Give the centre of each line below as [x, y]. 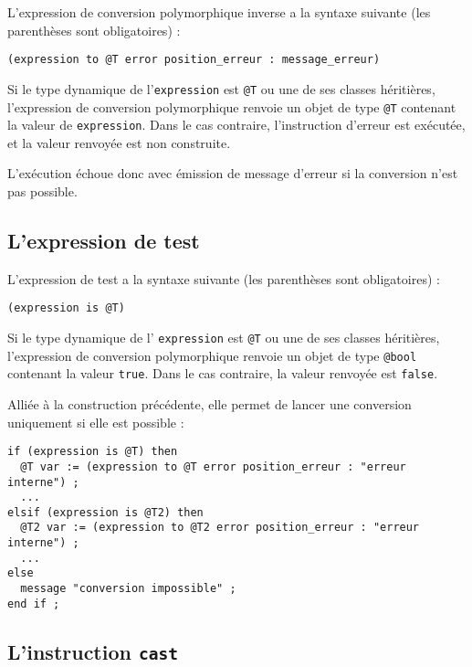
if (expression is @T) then [93, 452]
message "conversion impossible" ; [128, 589]
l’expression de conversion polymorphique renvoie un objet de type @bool [212, 355]
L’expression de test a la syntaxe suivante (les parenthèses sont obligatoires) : [224, 278]
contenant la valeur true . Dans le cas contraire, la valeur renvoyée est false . [223, 373]
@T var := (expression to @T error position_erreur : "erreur [213, 466]
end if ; [34, 603]
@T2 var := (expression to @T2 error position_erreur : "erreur [220, 528]
